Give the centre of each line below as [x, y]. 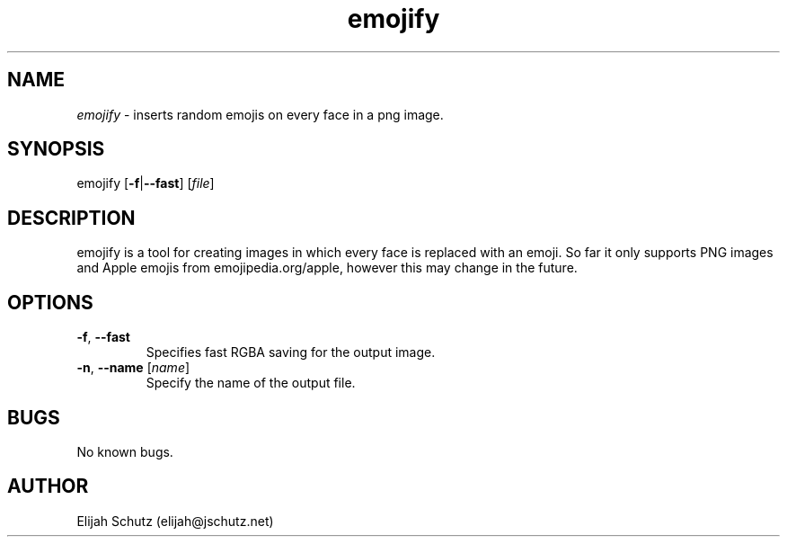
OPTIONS [50, 302]
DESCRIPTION [71, 218]
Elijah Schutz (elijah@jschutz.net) [175, 521]
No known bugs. [125, 451]
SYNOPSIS [56, 149]
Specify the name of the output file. [251, 383]
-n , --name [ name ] [133, 368]
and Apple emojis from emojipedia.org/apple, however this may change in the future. [327, 268]
